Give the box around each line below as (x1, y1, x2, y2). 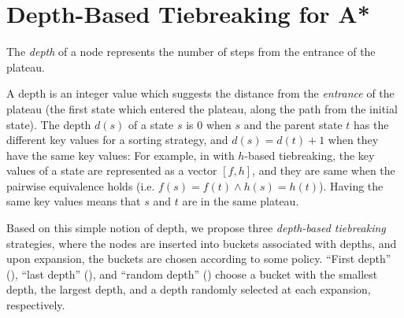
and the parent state (243, 116, 343, 132)
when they (328, 131, 379, 148)
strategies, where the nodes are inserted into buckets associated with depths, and (6, 235, 397, 251)
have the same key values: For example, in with (6, 146, 235, 163)
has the (354, 116, 389, 132)
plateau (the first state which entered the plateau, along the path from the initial (6, 100, 398, 116)
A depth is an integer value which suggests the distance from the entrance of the (6, 85, 395, 102)
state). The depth (6, 116, 91, 132)
